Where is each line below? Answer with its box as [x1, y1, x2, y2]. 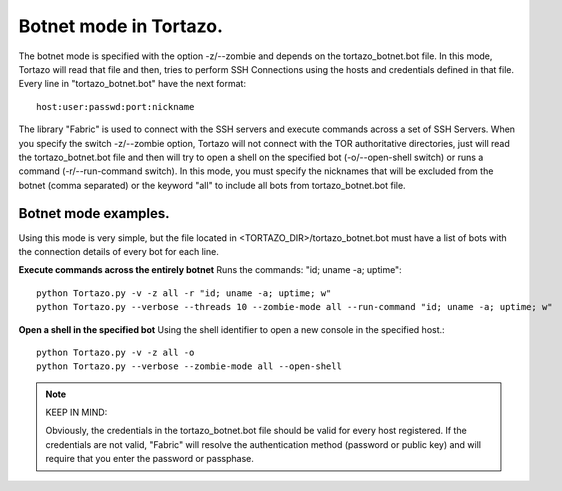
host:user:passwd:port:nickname [36, 101, 195, 112]
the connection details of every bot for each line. [18, 245, 219, 257]
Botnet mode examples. [18, 205, 170, 222]
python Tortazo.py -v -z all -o [36, 346, 195, 358]
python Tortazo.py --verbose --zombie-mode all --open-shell [36, 361, 342, 372]
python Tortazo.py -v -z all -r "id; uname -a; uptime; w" [36, 287, 332, 299]
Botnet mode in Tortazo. [18, 15, 224, 37]
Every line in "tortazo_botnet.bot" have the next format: [18, 78, 247, 90]
